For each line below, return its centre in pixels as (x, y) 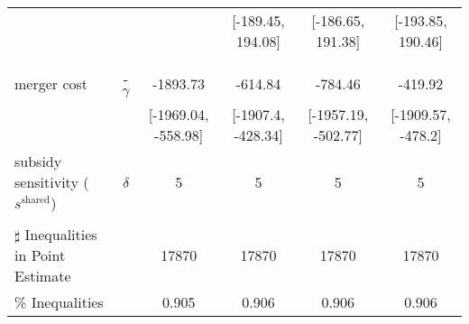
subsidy (38, 161)
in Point (40, 255)
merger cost (51, 83)
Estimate (43, 276)
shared (36, 200)
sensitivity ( (52, 182)
